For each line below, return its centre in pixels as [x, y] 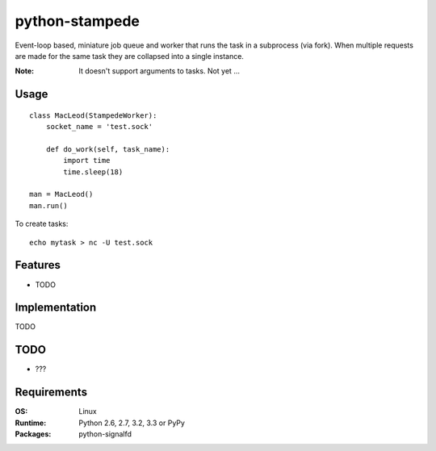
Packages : [33, 434]
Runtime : [31, 423]
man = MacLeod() [61, 194]
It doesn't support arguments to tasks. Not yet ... [159, 71]
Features [38, 265]
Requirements [51, 393]
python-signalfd [105, 434]
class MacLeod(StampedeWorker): [93, 115]
